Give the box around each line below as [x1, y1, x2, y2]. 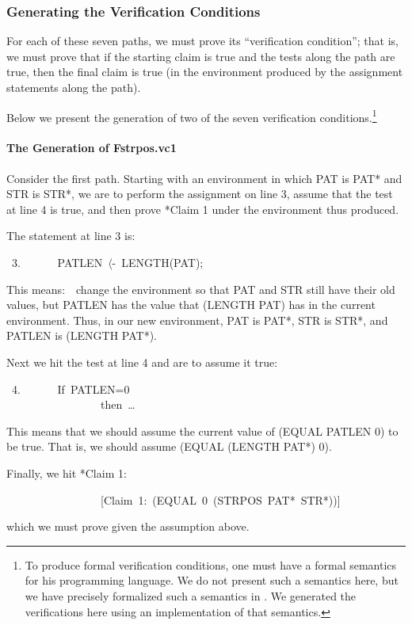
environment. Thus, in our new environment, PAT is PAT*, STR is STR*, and [6, 311, 388, 328]
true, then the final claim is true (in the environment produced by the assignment [6, 63, 403, 80]
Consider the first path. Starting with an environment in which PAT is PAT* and [6, 170, 402, 186]
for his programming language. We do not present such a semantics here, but [25, 572, 399, 589]
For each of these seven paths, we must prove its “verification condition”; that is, [6, 32, 399, 49]
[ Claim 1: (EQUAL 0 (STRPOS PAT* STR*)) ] [101, 491, 341, 508]
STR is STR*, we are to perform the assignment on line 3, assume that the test [6, 185, 393, 202]
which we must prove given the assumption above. [6, 518, 250, 535]
